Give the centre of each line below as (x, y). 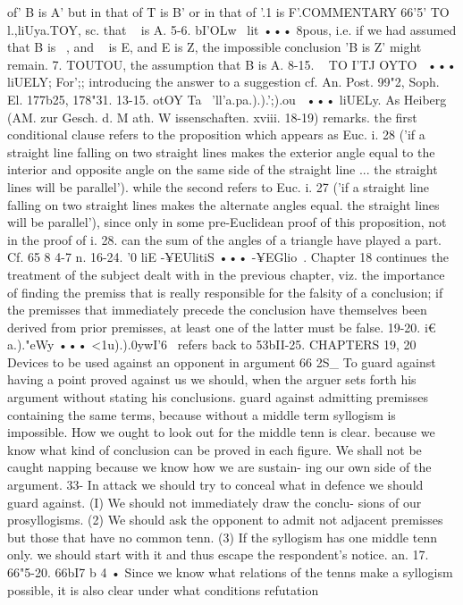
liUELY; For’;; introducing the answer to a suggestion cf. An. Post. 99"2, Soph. (223, 82)
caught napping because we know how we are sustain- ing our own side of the (219, 467)
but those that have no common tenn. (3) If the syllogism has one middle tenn (222, 537)
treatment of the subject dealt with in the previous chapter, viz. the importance (226, 274)
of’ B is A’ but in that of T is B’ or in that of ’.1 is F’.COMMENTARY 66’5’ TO (228, 12)
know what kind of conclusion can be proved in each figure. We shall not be (215, 449)
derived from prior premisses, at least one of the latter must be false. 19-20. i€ (222, 327)
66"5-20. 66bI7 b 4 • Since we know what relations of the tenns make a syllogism (230, 572)
